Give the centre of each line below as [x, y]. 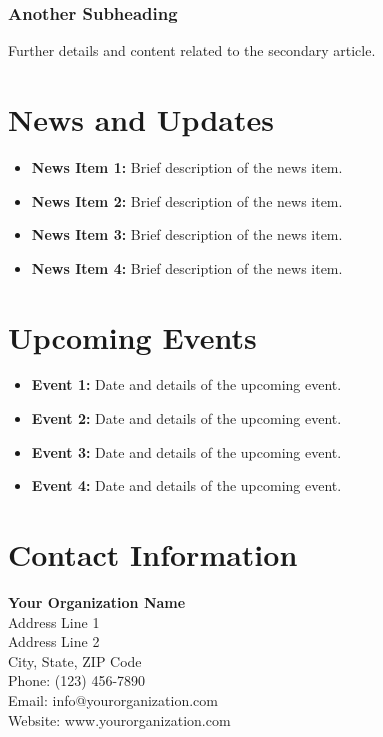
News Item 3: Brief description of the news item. [187, 234]
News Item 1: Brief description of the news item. [187, 166]
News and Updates [141, 119]
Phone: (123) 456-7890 [77, 680]
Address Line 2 [54, 641]
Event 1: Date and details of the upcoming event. [186, 384]
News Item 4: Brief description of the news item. [187, 267]
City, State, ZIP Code [75, 660]
